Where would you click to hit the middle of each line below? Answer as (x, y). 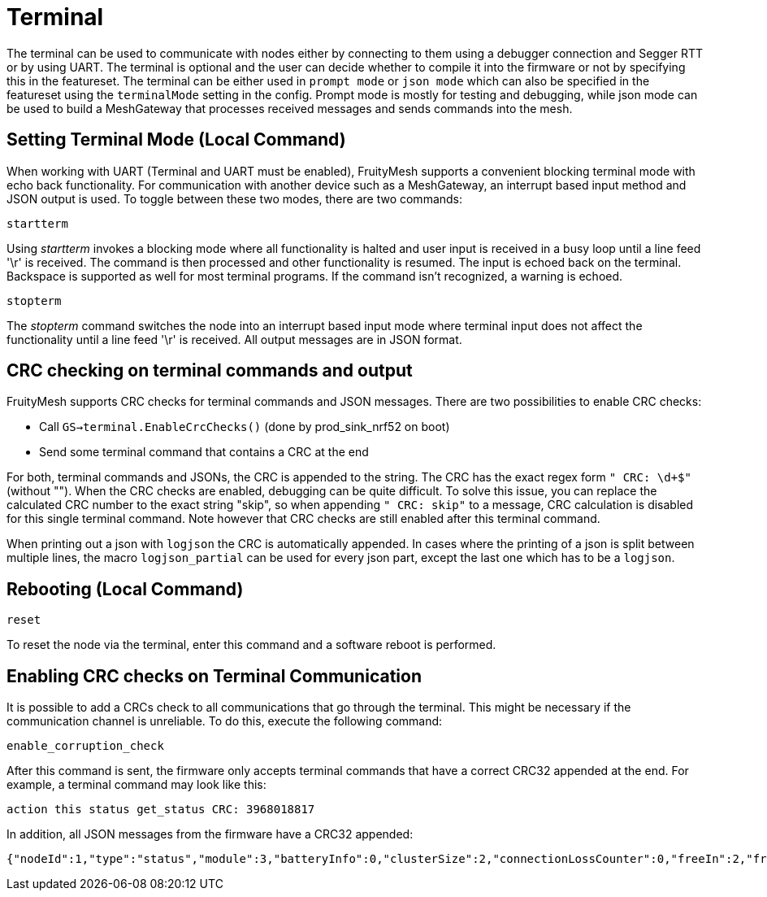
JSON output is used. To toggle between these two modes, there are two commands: (235, 198)
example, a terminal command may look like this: (136, 785)
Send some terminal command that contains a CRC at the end (204, 452)
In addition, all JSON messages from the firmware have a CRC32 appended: (210, 834)
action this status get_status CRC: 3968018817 (161, 810)
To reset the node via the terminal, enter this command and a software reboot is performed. (251, 645)
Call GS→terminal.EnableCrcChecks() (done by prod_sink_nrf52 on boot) (245, 427)
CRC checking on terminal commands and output (210, 371)
